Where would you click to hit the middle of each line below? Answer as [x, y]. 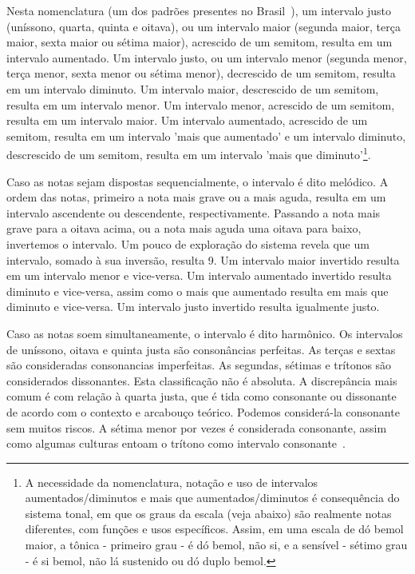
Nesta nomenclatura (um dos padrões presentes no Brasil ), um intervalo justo [199, 10]
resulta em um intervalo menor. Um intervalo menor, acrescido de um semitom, [201, 104]
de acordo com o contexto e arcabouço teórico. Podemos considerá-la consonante [203, 411]
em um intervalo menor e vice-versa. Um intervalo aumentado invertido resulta [199, 275]
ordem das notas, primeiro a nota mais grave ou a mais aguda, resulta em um [196, 197]
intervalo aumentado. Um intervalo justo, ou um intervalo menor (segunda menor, [207, 57]
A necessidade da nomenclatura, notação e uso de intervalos [172, 482]
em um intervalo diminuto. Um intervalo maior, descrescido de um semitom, [193, 88]
